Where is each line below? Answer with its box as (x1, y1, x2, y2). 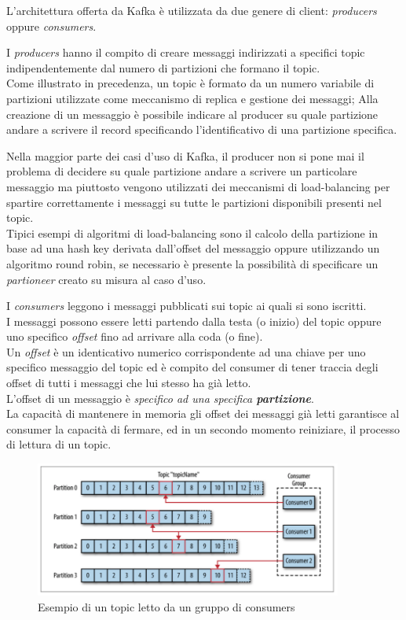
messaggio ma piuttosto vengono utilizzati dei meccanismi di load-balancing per (6, 178, 390, 194)
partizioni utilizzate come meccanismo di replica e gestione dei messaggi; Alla (6, 90, 379, 106)
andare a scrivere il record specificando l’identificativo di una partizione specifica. (6, 121, 397, 138)
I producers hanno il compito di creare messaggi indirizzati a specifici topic (6, 44, 365, 61)
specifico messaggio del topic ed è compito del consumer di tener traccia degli (6, 359, 379, 375)
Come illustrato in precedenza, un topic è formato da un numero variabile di (6, 75, 375, 91)
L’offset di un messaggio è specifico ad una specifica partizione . (6, 389, 314, 406)
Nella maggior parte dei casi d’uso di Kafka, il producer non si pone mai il (6, 147, 364, 164)
